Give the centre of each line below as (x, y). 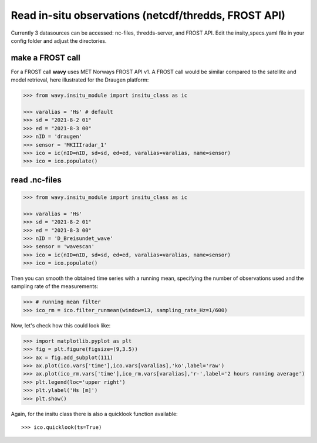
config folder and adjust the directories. (59, 40)
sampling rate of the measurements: (55, 286)
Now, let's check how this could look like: (61, 325)
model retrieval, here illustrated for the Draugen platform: (80, 80)
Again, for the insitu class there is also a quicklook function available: (95, 414)
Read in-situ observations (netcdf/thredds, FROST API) (148, 15)
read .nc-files (36, 180)
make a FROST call (45, 58)
